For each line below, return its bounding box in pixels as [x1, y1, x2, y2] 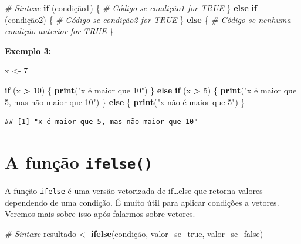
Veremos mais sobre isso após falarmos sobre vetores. [5, 208, 195, 220]
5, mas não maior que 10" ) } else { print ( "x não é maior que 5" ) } [5, 95, 245, 108]
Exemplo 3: [5, 44, 52, 56]
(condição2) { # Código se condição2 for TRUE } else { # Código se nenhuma [5, 13, 291, 25]
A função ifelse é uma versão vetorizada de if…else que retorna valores [5, 185, 263, 196]
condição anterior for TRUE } [5, 25, 114, 37]
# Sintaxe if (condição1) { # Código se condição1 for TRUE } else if [5, 2, 257, 14]
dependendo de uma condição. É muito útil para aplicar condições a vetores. [5, 196, 279, 208]
